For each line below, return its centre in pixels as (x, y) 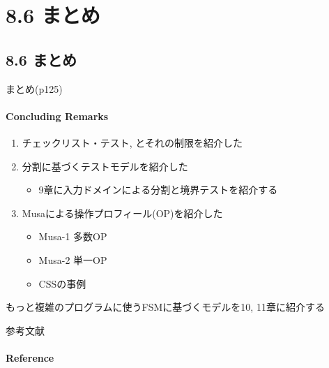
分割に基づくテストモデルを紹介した (105, 166)
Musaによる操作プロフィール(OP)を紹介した (122, 213)
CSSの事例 (62, 283)
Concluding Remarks (57, 116)
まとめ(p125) (34, 88)
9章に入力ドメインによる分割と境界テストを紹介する (158, 190)
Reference (30, 357)
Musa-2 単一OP (73, 259)
